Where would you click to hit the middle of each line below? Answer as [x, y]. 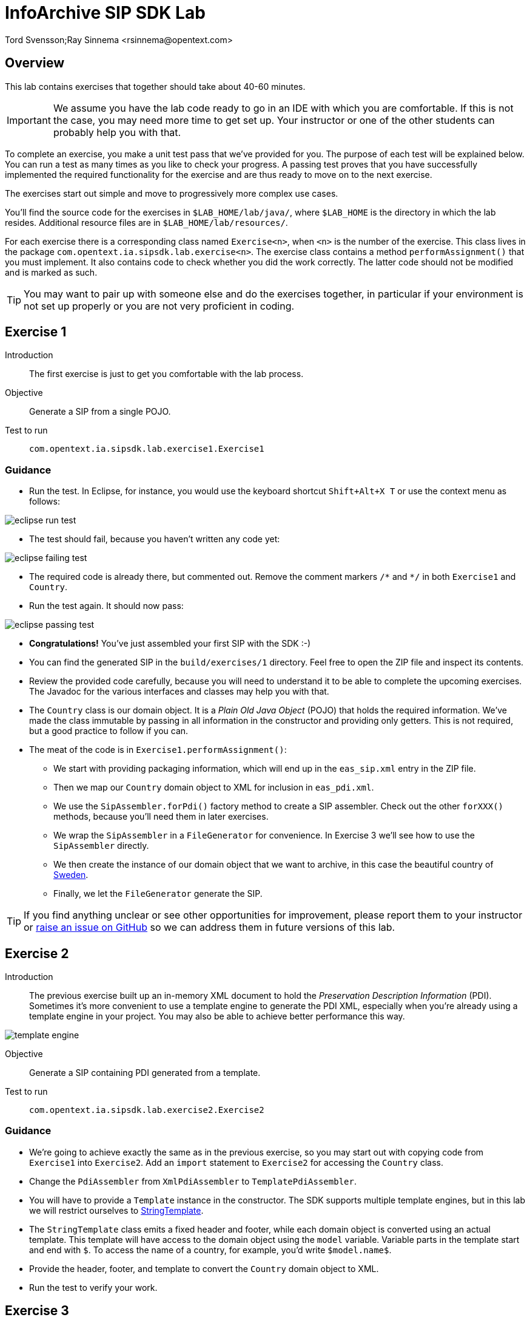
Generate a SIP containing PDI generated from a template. [145, 1073]
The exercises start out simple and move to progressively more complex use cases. [172, 193]
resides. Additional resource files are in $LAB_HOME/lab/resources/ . [146, 222]
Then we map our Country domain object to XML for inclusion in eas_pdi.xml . [214, 788]
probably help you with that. [117, 132]
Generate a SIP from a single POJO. [100, 412]
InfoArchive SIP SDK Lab [105, 13]
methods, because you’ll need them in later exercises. [161, 817]
